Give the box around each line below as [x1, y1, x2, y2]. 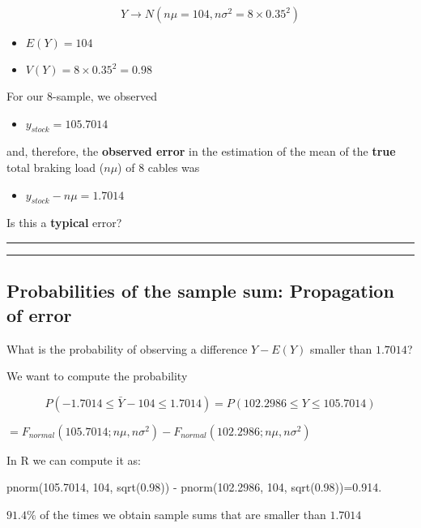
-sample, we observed [53, 88, 157, 104]
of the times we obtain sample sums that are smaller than [40, 505, 326, 522]
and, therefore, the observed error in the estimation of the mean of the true [6, 143, 396, 160]
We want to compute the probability [6, 367, 188, 384]
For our [6, 88, 44, 104]
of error [6, 302, 72, 327]
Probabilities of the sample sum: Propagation [6, 278, 394, 303]
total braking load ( [6, 158, 104, 175]
